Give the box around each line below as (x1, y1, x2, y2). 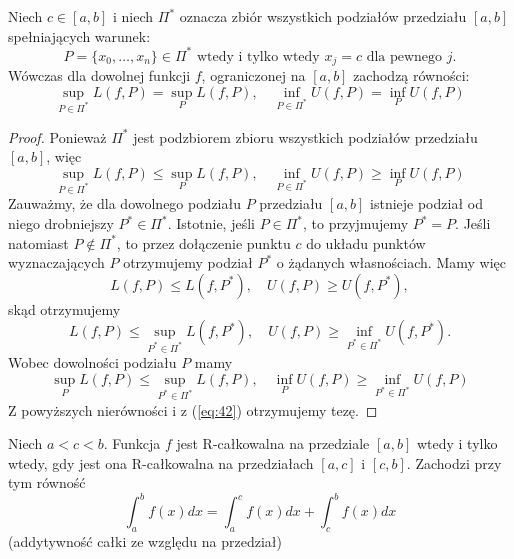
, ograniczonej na (201, 65, 306, 86)
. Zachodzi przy (406, 452, 502, 473)
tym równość (8, 472, 86, 493)
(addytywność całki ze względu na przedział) (8, 531, 282, 552)
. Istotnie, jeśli (167, 213, 255, 234)
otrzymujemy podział (123, 252, 253, 273)
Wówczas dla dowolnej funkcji (8, 65, 191, 86)
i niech (113, 6, 154, 26)
